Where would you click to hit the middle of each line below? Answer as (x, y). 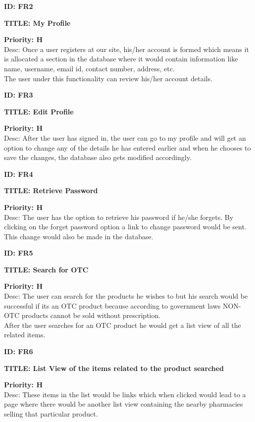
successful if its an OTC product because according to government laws (112, 305)
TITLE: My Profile (37, 23)
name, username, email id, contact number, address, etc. (89, 68)
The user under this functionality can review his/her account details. (108, 78)
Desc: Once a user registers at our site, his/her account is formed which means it (127, 49)
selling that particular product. (51, 414)
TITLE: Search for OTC (46, 269)
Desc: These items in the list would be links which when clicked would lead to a (125, 394)
